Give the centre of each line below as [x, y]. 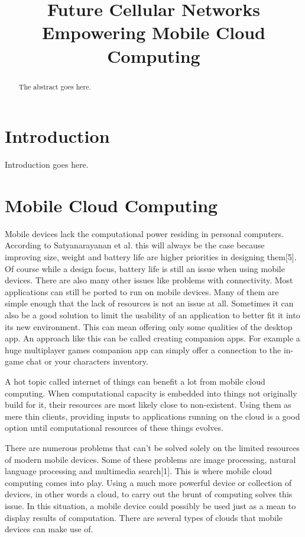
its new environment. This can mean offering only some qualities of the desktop [149, 326]
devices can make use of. [49, 529]
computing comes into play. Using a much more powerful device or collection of [148, 482]
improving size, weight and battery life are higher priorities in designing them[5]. [151, 257]
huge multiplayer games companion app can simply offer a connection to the [143, 349]
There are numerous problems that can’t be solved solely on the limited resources [152, 447]
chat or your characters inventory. [87, 361]
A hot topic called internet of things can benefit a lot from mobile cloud [135, 381]
